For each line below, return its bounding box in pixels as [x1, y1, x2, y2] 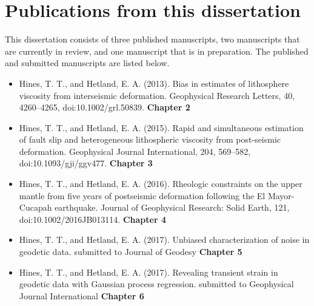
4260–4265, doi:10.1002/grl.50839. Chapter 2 [19, 101, 190, 114]
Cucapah [19, 201, 52, 214]
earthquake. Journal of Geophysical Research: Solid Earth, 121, [55, 201, 290, 214]
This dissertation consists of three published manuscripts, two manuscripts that [5, 33, 300, 46]
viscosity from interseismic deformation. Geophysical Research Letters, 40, [19, 89, 295, 101]
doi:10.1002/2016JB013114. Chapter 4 [19, 212, 166, 225]
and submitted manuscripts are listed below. [5, 56, 170, 69]
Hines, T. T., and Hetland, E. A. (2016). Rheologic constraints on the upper [19, 177, 302, 190]
